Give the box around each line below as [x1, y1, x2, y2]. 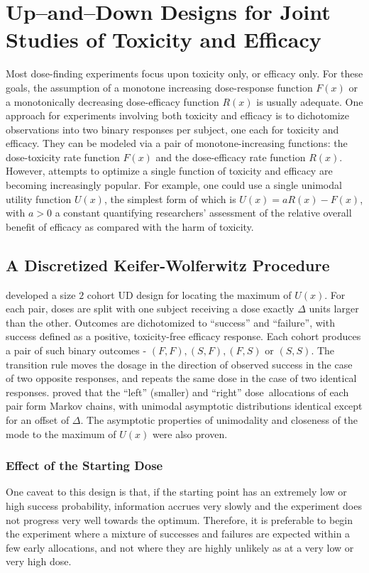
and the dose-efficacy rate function [155, 149, 306, 164]
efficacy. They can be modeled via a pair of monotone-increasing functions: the [6, 136, 348, 151]
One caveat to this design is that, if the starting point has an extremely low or [6, 484, 347, 499]
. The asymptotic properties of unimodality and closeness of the [80, 412, 358, 427]
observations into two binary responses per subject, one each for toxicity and [6, 121, 339, 136]
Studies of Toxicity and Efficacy [6, 25, 321, 54]
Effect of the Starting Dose [6, 457, 163, 474]
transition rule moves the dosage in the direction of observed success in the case [6, 356, 353, 371]
